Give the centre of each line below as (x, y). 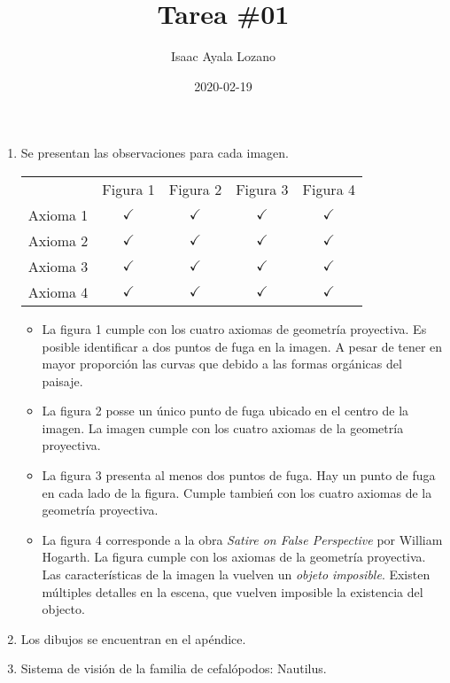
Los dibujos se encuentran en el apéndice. (133, 638)
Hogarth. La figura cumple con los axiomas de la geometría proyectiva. (234, 557)
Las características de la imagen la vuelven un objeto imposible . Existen (236, 574)
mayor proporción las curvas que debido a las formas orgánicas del (222, 364)
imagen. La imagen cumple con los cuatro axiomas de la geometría (223, 427)
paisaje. (62, 380)
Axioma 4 (58, 291)
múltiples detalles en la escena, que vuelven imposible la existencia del (233, 591)
